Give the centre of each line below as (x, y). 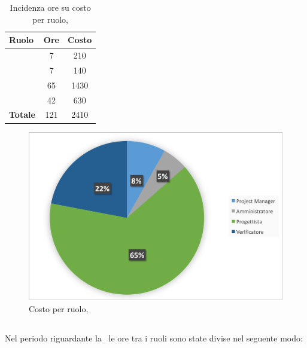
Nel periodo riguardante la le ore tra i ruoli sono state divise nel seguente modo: (154, 338)
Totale (22, 115)
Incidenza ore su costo (50, 7)
